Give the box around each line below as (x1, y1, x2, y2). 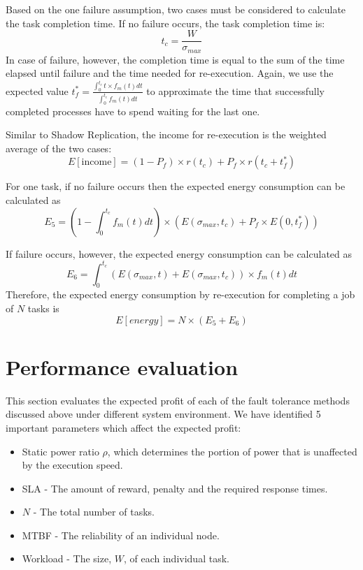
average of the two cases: (6, 140, 112, 155)
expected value (6, 83, 69, 98)
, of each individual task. (123, 551, 229, 566)
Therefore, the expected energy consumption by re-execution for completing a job (6, 287, 355, 302)
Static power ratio (22, 444, 99, 458)
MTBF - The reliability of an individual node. (22, 527, 220, 542)
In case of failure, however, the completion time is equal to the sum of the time (6, 52, 345, 66)
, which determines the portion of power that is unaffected (107, 444, 357, 458)
